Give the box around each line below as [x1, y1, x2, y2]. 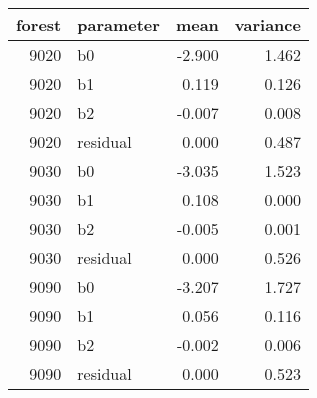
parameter [77, 13, 160, 36]
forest [16, 13, 62, 36]
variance [234, 13, 301, 36]
